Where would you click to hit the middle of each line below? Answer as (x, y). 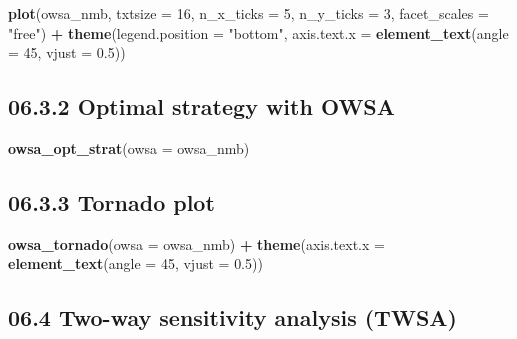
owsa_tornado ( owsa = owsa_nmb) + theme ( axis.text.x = (196, 243)
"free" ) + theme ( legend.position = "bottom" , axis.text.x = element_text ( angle (258, 32)
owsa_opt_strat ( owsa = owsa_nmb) (129, 147)
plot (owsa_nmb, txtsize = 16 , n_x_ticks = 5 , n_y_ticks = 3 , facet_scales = (248, 13)
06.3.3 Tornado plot (111, 201)
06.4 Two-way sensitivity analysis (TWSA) (232, 317)
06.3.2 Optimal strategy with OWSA (202, 106)
